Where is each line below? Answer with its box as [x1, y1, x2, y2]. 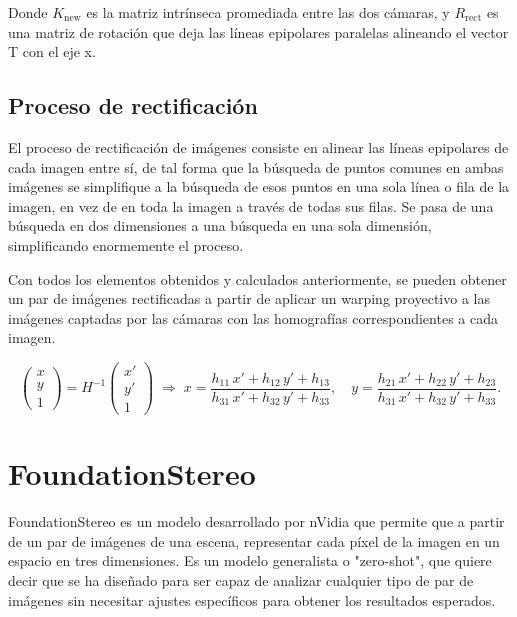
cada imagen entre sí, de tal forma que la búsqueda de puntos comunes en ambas [8, 156, 504, 177]
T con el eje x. [8, 41, 96, 62]
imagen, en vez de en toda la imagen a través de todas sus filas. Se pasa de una [8, 195, 494, 216]
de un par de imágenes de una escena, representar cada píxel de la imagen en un [8, 530, 500, 551]
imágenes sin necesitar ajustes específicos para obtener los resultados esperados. [8, 589, 496, 610]
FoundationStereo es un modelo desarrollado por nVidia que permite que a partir [8, 511, 505, 532]
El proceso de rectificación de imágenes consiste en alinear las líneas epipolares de [8, 136, 509, 157]
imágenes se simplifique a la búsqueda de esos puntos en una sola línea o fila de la [8, 176, 510, 197]
